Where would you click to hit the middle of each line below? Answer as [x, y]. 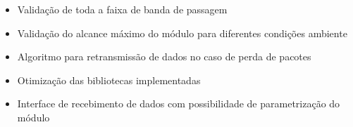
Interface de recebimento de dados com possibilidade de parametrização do [179, 103]
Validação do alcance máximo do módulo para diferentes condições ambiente [182, 33]
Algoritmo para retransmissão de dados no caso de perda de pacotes [164, 56]
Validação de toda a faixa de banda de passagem [122, 9]
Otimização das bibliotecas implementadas [109, 80]
